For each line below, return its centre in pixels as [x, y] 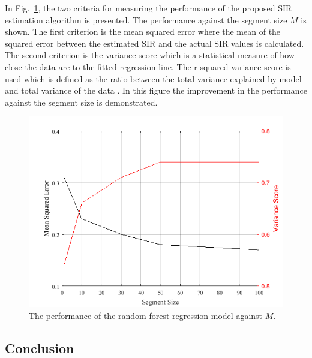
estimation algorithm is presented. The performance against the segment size [146, 19]
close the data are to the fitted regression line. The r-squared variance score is [148, 66]
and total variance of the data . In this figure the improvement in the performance [156, 90]
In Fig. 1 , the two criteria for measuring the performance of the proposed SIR [148, 8]
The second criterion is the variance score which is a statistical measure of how [150, 55]
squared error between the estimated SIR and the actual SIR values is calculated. [154, 43]
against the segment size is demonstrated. [81, 102]
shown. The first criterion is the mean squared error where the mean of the [143, 31]
